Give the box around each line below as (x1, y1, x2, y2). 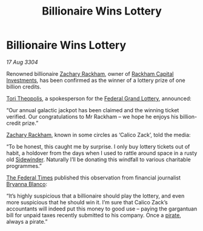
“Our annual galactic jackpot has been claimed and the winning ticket (6, 106, 179, 113)
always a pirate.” (6, 218, 48, 225)
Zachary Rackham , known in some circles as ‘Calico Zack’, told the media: (6, 131, 191, 138)
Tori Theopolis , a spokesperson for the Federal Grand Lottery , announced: (6, 95, 192, 102)
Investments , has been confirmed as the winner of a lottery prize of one (6, 76, 186, 84)
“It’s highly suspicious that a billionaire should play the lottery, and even (6, 192, 185, 199)
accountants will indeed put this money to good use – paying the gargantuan (6, 205, 198, 212)
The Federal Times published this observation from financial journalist (6, 174, 181, 181)
